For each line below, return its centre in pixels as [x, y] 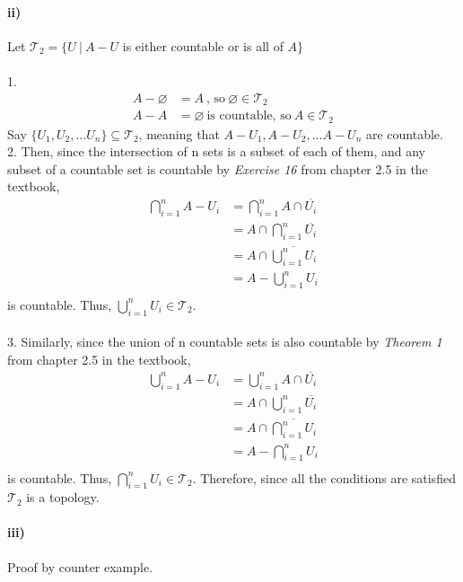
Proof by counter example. [80, 566]
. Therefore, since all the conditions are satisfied [324, 477]
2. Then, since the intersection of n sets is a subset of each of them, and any [217, 151]
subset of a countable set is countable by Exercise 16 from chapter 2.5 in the [218, 168]
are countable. [404, 133]
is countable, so [249, 116]
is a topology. [63, 497]
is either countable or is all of [203, 45]
